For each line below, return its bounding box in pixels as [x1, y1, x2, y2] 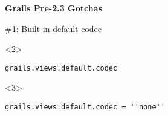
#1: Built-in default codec [5, 22, 102, 34]
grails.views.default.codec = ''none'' [5, 103, 165, 112]
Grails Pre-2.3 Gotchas [5, 2, 102, 14]
